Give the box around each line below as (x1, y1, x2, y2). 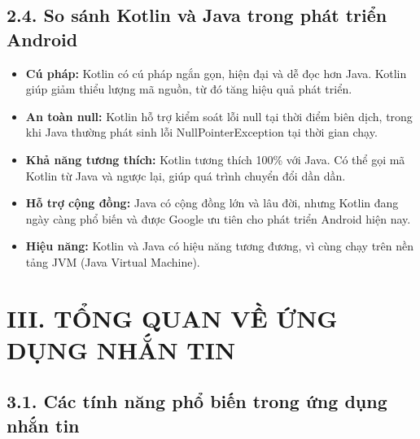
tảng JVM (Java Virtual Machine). (25, 253, 200, 270)
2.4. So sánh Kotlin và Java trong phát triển (7, 2, 387, 28)
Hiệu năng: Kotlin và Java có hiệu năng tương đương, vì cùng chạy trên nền (25, 237, 414, 254)
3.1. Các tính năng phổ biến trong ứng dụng (7, 389, 387, 414)
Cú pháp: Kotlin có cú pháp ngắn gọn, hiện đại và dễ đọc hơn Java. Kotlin (25, 64, 407, 81)
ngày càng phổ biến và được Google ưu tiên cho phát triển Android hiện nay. (25, 210, 411, 227)
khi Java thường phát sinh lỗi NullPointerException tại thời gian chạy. (25, 124, 378, 141)
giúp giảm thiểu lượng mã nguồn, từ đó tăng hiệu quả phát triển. (25, 80, 352, 98)
